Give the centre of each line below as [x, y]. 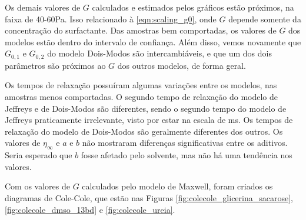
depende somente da [265, 19]
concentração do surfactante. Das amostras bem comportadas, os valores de [141, 30]
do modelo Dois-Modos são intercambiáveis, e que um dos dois [159, 53]
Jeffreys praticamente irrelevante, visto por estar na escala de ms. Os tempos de [149, 120]
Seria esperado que [39, 155]
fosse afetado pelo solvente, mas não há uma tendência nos [187, 155]
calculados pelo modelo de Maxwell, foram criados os [177, 186]
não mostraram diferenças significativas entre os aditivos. [185, 143]
